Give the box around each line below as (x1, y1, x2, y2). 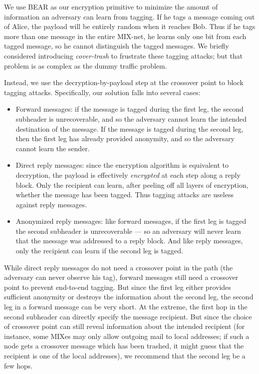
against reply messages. (15, 199, 87, 209)
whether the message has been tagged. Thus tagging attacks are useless (15, 189, 234, 200)
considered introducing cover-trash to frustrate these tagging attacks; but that (4, 50, 243, 61)
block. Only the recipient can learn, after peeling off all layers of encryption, (15, 179, 249, 190)
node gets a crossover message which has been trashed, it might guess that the (4, 340, 244, 351)
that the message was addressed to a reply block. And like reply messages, (15, 235, 243, 246)
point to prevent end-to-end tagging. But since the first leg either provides (4, 281, 231, 292)
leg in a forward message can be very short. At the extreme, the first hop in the (4, 301, 248, 312)
